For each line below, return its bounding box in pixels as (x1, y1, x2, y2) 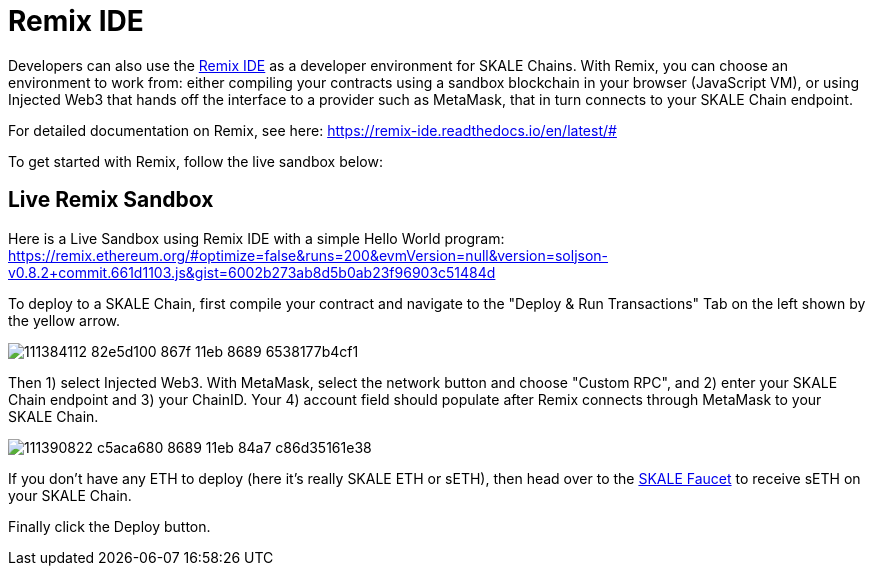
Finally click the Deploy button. (8, 517, 211, 535)
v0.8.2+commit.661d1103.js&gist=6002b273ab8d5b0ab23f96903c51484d (8, 263, 496, 281)
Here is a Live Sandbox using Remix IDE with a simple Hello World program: (8, 229, 505, 247)
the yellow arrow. (8, 311, 121, 329)
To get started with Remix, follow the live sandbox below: (8, 152, 383, 170)
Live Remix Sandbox (8, 187, 214, 213)
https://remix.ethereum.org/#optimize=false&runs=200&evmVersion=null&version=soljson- (8, 246, 609, 264)
